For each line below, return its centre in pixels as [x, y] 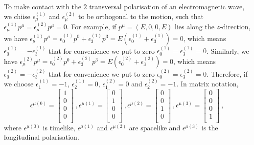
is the [210, 127]
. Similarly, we [228, 51]
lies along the [194, 27]
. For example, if [92, 27]
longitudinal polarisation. [42, 137]
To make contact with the [43, 6]
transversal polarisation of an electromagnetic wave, [167, 6]
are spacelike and [155, 127]
